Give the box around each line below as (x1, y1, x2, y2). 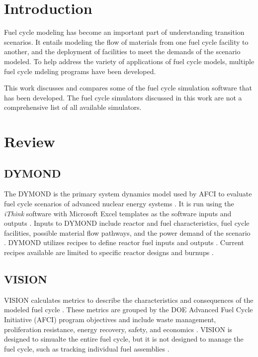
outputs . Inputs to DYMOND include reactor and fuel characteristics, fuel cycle (4, 218, 250, 228)
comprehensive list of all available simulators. (4, 102, 142, 112)
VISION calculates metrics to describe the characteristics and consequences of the (4, 294, 254, 305)
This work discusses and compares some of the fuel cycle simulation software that (4, 83, 252, 93)
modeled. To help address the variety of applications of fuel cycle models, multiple (4, 56, 255, 66)
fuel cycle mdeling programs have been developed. (4, 66, 156, 76)
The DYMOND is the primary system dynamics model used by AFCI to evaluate (4, 188, 252, 199)
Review (4, 131, 55, 152)
